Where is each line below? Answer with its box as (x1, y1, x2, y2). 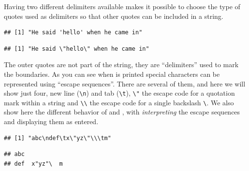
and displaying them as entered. (4, 116, 99, 127)
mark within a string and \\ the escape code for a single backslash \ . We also (4, 97, 234, 107)
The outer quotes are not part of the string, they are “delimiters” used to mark (4, 59, 239, 70)
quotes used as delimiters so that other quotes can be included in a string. (4, 11, 223, 21)
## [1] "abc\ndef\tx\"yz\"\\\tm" (4, 134, 111, 142)
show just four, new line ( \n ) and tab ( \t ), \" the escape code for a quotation (4, 88, 235, 98)
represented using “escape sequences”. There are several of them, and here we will (4, 78, 246, 88)
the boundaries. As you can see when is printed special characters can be (4, 69, 220, 79)
